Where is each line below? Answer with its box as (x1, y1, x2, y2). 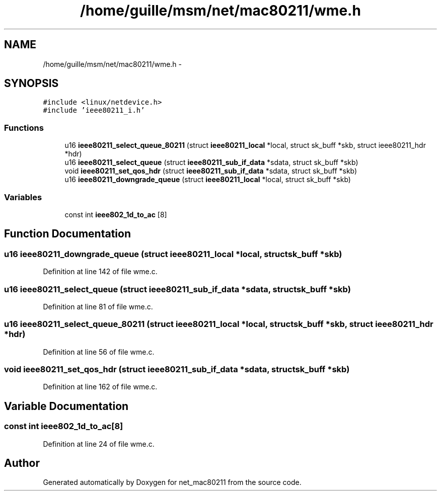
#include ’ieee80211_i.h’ (43, 106, 145, 115)
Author (4, 457, 40, 470)
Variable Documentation (4, 399, 129, 412)
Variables (4, 192, 42, 202)
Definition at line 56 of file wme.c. (43, 347, 155, 356)
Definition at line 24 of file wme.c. (43, 439, 155, 448)
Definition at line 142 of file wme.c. (43, 267, 158, 276)
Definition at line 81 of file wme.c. (43, 302, 153, 311)
